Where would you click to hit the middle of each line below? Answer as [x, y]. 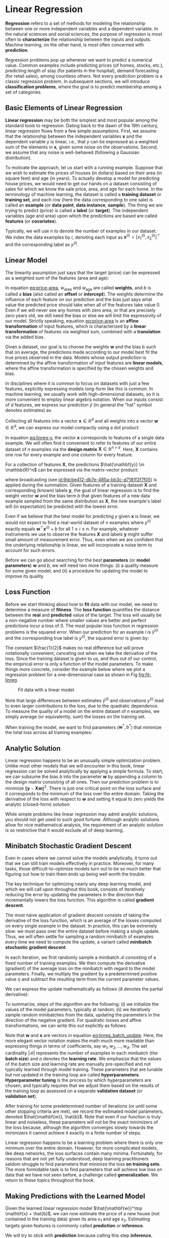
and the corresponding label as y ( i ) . [42, 244]
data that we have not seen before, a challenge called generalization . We [81, 1175]
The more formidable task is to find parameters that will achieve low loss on [84, 1169]
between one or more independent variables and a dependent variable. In [82, 28]
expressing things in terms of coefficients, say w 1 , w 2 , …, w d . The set [76, 1047]
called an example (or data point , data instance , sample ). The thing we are [84, 205]
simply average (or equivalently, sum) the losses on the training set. [76, 716]
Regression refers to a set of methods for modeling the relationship [75, 23]
